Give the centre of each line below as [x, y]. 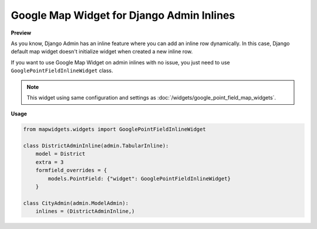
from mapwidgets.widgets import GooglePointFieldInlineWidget [114, 129]
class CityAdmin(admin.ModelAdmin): [76, 203]
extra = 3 [50, 162]
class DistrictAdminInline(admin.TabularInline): [96, 146]
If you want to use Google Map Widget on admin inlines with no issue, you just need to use [120, 62]
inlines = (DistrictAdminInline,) [85, 211]
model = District [60, 154]
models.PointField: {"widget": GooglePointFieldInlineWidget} [139, 178]
